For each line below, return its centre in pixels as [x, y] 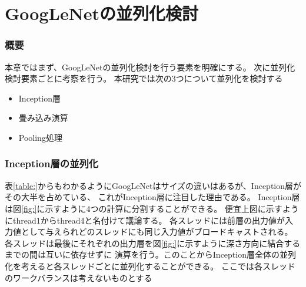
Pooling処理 [40, 137]
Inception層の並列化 [52, 163]
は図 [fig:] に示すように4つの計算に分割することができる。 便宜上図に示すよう [152, 208]
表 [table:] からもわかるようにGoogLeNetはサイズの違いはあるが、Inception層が [153, 185]
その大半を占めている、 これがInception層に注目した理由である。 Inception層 [152, 197]
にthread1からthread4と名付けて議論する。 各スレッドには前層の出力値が [145, 220]
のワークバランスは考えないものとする [79, 277]
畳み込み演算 [43, 118]
